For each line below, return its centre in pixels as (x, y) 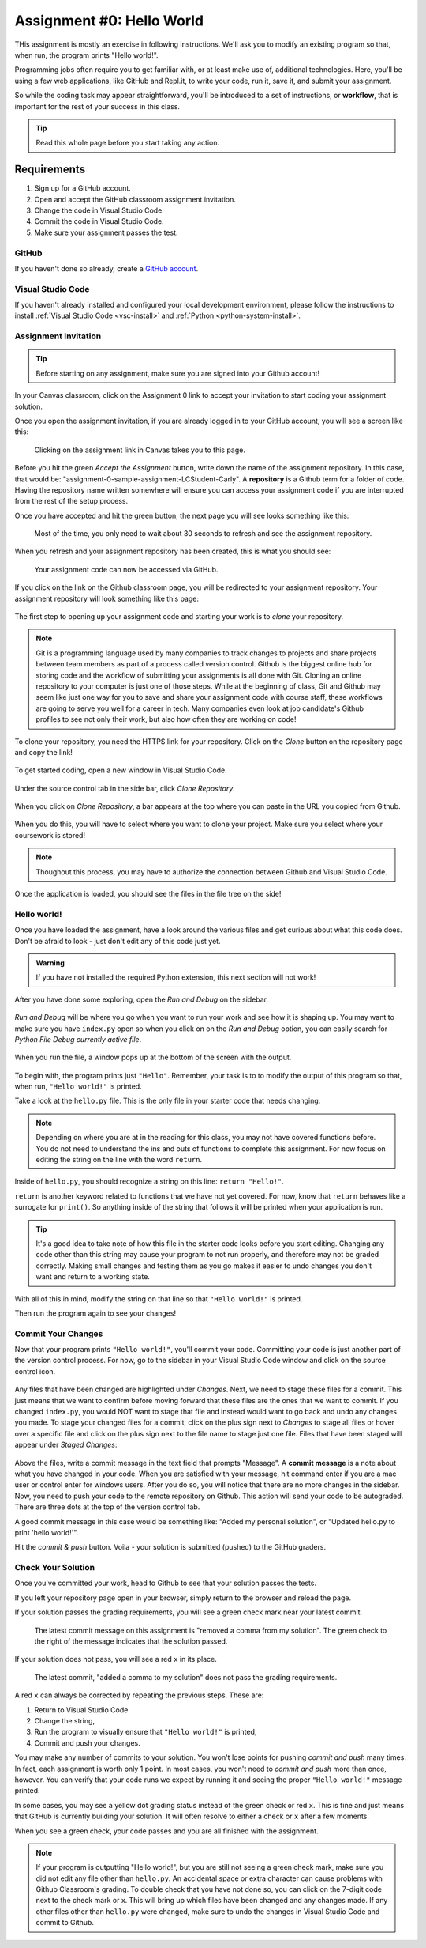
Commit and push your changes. (88, 1742)
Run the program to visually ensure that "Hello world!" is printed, (146, 1732)
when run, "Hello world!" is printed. (78, 1086)
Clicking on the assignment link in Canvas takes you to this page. (140, 450)
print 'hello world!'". (47, 1532)
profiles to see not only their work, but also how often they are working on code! (166, 719)
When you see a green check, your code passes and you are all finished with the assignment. (166, 1831)
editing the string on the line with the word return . (119, 1160)
